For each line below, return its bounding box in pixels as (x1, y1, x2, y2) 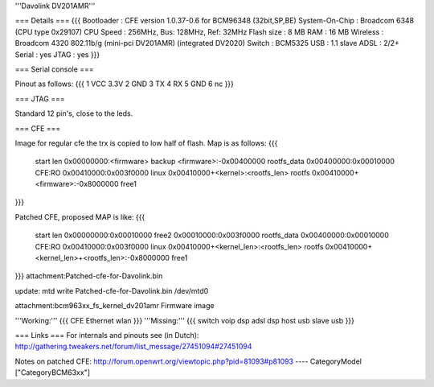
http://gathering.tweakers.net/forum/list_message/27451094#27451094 (14, 342, 252, 352)
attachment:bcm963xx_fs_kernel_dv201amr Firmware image (14, 301, 215, 311)
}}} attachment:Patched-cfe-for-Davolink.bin (14, 271, 163, 281)
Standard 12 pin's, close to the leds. (14, 109, 133, 118)
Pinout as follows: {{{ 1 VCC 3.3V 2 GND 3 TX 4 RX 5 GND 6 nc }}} (14, 79, 235, 89)
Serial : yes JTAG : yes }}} (14, 49, 100, 60)
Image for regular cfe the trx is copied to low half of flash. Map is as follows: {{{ (14, 138, 278, 148)
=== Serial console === (14, 64, 94, 74)
